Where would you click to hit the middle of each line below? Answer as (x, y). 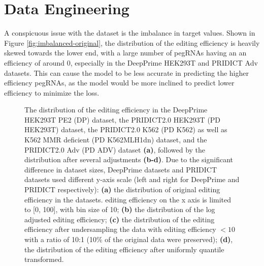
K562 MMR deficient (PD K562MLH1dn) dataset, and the (116, 140)
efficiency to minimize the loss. (52, 92)
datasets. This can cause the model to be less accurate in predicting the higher (126, 72)
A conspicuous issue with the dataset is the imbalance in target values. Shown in (130, 33)
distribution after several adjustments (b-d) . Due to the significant (129, 159)
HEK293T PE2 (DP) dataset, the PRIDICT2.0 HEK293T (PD (123, 119)
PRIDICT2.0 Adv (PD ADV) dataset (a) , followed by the (115, 149)
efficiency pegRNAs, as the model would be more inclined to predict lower (119, 83)
